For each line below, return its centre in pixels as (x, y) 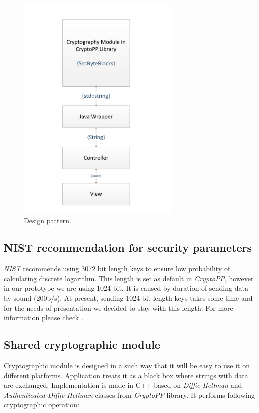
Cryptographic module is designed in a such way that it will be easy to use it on (127, 365)
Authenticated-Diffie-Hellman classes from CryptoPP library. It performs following (130, 395)
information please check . (44, 318)
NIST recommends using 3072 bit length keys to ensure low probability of (117, 269)
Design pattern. (48, 221)
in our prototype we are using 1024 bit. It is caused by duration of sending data (126, 288)
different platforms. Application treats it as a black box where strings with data (126, 375)
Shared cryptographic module (82, 345)
